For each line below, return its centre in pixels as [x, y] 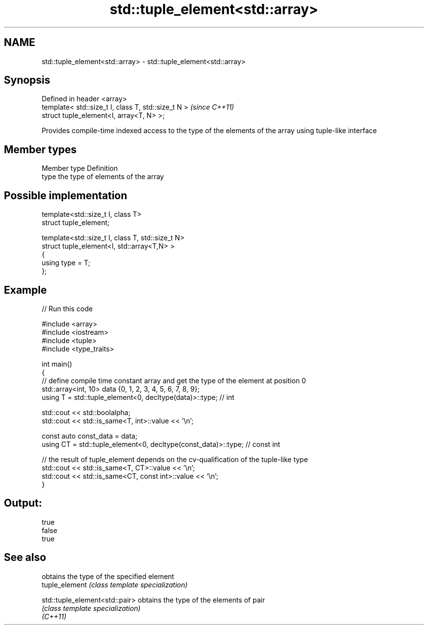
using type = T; [66, 263]
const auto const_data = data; [90, 436]
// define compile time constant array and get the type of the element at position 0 [174, 380]
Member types [40, 149]
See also [25, 558]
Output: [23, 503]
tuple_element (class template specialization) [115, 584]
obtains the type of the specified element [108, 576]
